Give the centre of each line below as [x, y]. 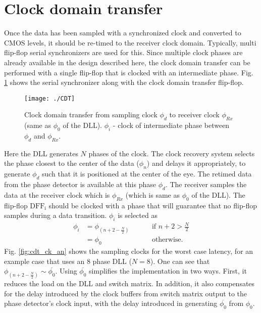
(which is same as [153, 194]
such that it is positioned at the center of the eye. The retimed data [147, 174]
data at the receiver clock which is [57, 194]
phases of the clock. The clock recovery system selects [172, 153]
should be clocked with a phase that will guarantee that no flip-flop [153, 205]
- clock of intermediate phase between [171, 125]
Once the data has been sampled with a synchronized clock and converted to [123, 33]
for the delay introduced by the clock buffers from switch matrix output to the [126, 293]
